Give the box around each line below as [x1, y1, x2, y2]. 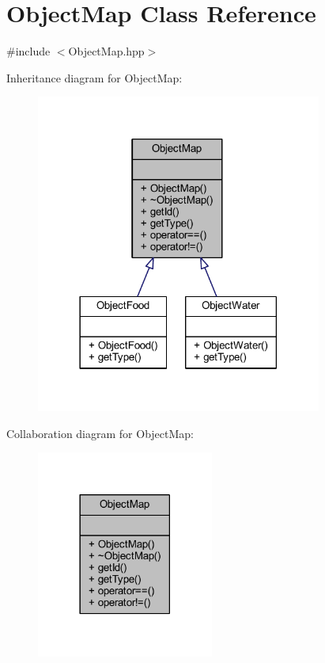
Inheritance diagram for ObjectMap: [6, 69, 183, 86]
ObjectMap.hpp [68, 43, 145, 59]
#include [6, 43, 51, 59]
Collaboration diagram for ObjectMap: [6, 425, 195, 441]
